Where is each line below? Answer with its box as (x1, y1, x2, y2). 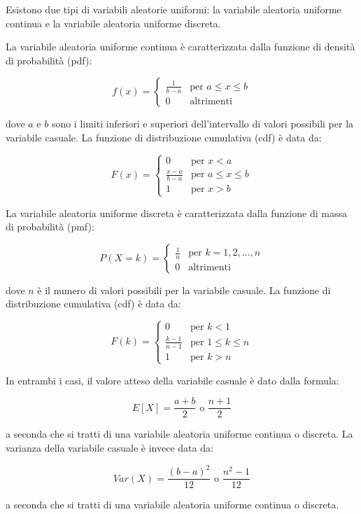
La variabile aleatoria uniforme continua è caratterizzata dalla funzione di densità (6, 39, 355, 54)
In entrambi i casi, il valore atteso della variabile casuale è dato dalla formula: (6, 373, 339, 387)
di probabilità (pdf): (6, 53, 92, 67)
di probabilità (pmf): (6, 219, 94, 234)
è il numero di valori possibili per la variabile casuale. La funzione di (37, 282, 331, 297)
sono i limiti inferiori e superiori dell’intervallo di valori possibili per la (51, 116, 354, 131)
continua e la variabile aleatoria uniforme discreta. (6, 15, 221, 30)
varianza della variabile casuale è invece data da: (6, 440, 213, 455)
